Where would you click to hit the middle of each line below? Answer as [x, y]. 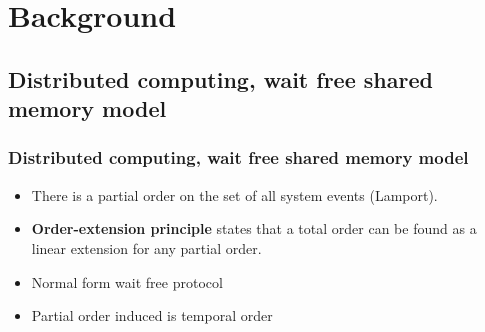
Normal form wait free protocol [127, 281]
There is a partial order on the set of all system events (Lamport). [234, 194]
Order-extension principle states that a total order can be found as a [254, 228]
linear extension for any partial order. [146, 247]
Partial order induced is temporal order [152, 315]
